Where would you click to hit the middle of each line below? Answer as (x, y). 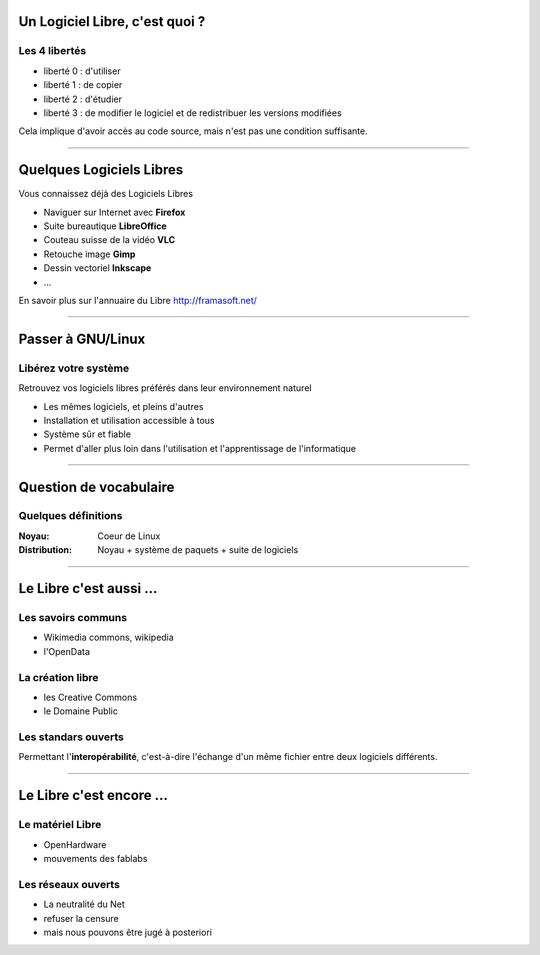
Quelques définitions (70, 516)
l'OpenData (66, 651)
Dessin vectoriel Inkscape (97, 268)
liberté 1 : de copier (83, 85)
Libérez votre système (74, 368)
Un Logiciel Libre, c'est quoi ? (112, 21)
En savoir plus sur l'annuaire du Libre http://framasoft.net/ (137, 300)
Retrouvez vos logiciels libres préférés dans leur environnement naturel (165, 388)
